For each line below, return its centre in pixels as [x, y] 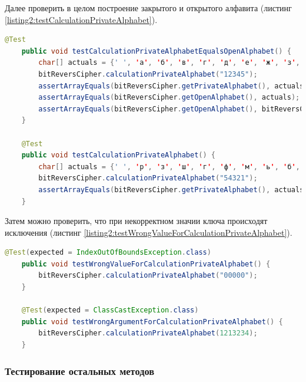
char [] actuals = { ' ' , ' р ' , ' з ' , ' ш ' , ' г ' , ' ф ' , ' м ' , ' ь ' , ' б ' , [169, 167]
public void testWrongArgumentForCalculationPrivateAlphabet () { [152, 322]
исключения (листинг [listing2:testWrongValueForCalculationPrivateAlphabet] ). [149, 232]
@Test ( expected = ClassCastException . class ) [110, 310]
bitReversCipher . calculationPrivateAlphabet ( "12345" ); [148, 74]
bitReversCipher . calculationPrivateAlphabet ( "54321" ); [148, 178]
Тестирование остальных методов [80, 371]
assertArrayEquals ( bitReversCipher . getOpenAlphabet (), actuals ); [169, 98]
